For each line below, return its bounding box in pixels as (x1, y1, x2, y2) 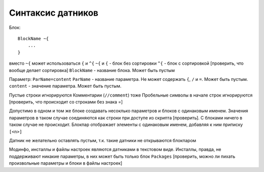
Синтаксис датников (9, 7, 99, 18)
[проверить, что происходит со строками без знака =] (9, 99, 123, 105)
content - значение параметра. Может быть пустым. (9, 83, 122, 89)
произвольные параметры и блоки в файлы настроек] (9, 160, 122, 166)
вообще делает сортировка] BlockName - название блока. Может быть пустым (9, 67, 175, 73)
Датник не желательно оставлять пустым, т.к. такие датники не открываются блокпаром (9, 138, 197, 144)
